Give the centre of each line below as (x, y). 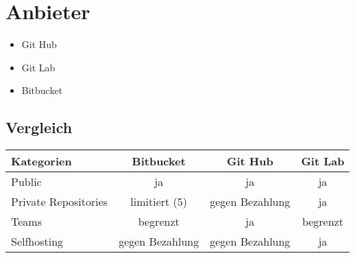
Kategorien (41, 161)
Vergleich (39, 127)
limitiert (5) (159, 202)
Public (26, 182)
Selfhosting (37, 242)
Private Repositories (60, 202)
